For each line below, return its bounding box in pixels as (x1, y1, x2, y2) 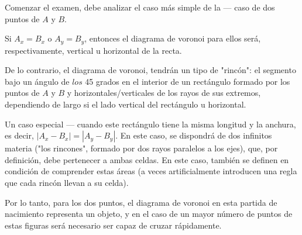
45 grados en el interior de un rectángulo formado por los (85, 75, 290, 87)
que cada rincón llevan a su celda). (5, 176, 129, 188)
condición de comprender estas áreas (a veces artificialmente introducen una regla (5, 165, 297, 177)
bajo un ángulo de (5, 75, 70, 87)
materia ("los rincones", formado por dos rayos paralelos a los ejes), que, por (5, 142, 278, 154)
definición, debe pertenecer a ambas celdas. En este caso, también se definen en (5, 153, 289, 165)
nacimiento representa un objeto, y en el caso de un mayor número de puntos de (5, 208, 293, 220)
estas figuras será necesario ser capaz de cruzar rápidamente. (5, 219, 222, 231)
